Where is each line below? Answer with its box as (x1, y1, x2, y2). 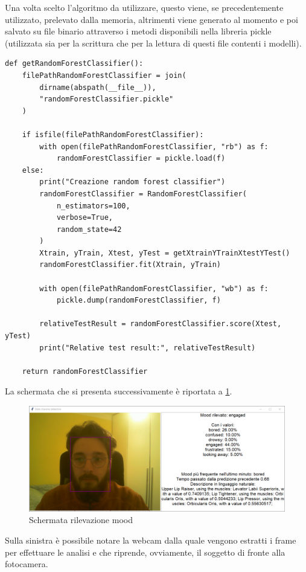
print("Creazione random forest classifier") (39, 178, 226, 187)
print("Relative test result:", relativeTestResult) (39, 343, 256, 352)
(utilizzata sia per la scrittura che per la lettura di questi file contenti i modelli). (5, 36, 302, 49)
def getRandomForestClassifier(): (5, 59, 144, 68)
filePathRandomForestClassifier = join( (22, 71, 186, 80)
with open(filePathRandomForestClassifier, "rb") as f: (39, 142, 269, 151)
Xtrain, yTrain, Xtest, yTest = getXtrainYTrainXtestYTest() (39, 248, 290, 257)
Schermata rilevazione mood (29, 513, 133, 526)
